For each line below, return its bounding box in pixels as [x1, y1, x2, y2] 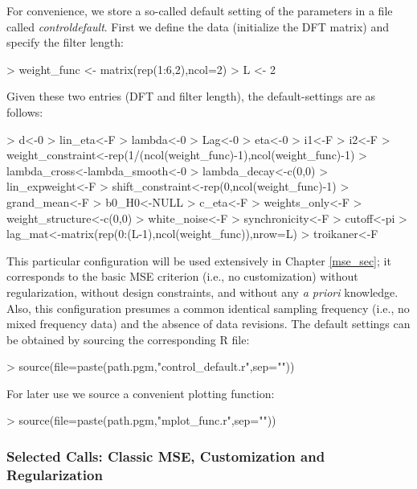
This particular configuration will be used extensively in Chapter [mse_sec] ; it [6, 252, 391, 269]
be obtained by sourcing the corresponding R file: [6, 331, 250, 347]
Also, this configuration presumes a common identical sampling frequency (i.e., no [6, 299, 410, 316]
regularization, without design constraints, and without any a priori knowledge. [6, 283, 399, 300]
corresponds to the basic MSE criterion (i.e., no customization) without [6, 268, 358, 285]
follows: [6, 103, 43, 120]
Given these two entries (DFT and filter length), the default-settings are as [6, 88, 376, 105]
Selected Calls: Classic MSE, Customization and [6, 446, 325, 466]
